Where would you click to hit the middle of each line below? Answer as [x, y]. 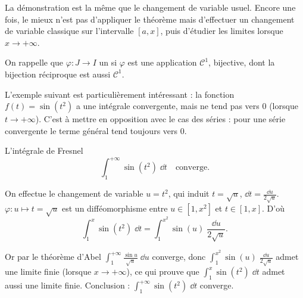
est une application [162, 62]
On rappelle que [34, 62]
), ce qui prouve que [163, 271]
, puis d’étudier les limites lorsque [222, 31]
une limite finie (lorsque [48, 271]
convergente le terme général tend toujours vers [91, 130]
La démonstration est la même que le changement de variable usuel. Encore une [150, 7]
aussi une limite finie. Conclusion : [68, 285]
